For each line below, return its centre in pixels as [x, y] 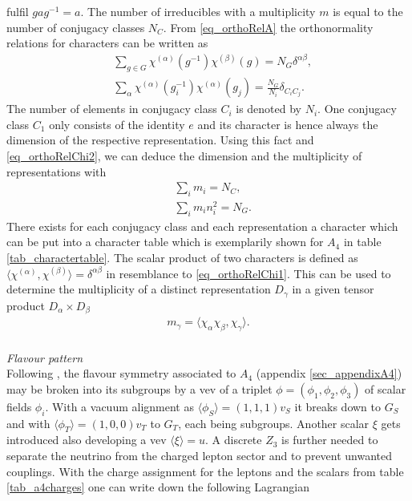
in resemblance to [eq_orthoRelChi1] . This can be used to [248, 273]
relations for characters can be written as [107, 43]
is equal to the [368, 11]
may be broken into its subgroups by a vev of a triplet [139, 388]
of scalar [386, 388]
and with [28, 423]
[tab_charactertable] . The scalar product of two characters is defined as [182, 258]
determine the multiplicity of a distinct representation [139, 289]
